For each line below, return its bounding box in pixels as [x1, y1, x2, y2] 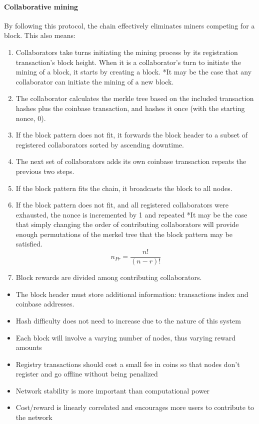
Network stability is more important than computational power [15, 385, 210, 395]
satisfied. [15, 238, 42, 249]
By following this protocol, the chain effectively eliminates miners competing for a [4, 20, 255, 30]
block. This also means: [4, 30, 75, 40]
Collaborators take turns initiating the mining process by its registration [15, 46, 238, 57]
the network [15, 412, 52, 422]
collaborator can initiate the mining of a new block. [15, 76, 174, 86]
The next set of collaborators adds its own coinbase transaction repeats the [15, 156, 246, 166]
